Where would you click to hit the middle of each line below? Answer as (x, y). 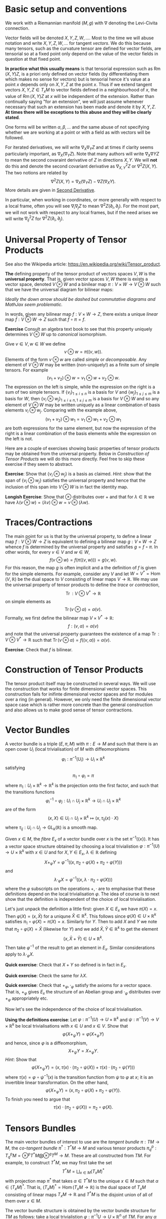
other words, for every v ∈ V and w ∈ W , (48, 552)
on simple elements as (28, 601)
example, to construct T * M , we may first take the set (59, 1162)
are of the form (21, 809)
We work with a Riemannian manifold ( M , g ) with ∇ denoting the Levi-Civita (81, 23)
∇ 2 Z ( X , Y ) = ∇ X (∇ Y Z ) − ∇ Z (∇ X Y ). (83, 181)
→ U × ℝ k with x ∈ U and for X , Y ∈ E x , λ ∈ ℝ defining (61, 852)
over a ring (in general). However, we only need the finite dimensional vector (83, 699)
